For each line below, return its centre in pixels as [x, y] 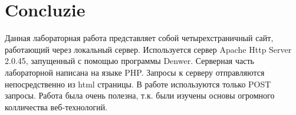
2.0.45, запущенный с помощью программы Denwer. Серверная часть [129, 61]
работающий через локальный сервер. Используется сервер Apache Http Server [148, 49]
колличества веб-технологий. [56, 106]
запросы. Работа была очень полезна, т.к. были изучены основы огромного [140, 95]
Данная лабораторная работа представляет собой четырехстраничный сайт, [139, 38]
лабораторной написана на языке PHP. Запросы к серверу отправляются [135, 72]
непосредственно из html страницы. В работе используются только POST [138, 84]
